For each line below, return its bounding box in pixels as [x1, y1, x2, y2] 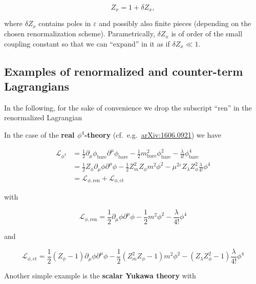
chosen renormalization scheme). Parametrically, [4, 28, 155, 39]
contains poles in [38, 18, 91, 29]
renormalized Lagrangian [4, 112, 82, 123]
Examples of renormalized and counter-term [4, 63, 243, 79]
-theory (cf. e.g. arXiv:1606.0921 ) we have [84, 129, 222, 140]
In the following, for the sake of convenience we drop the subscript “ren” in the [4, 102, 252, 113]
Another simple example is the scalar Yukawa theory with [4, 270, 196, 280]
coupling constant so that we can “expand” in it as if [4, 38, 170, 49]
